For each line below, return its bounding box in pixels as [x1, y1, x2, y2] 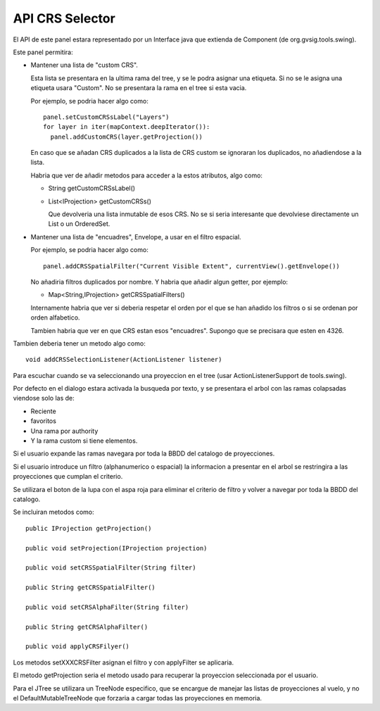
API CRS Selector [13, 11, 115, 26]
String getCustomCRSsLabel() [48, 184, 136, 193]
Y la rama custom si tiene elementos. [30, 436, 138, 445]
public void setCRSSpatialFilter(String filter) [25, 564, 196, 572]
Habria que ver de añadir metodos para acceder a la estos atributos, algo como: [30, 171, 263, 180]
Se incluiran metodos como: [13, 508, 94, 517]
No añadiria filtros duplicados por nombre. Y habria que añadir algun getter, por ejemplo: [30, 277, 289, 286]
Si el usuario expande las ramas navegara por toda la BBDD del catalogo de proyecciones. [13, 449, 275, 458]
